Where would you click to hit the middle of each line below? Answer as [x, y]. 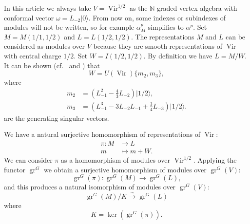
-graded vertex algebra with [196, 8]
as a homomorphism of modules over [115, 160]
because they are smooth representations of [158, 46]
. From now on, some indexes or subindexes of [157, 17]
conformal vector [29, 17]
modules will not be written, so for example [69, 27]
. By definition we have [178, 55]
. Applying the [215, 160]
